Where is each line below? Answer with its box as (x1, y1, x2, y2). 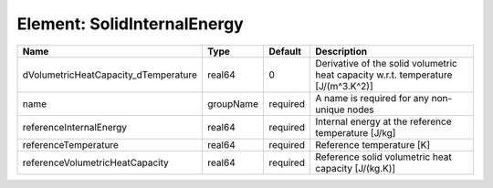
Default (268, 45, 301, 57)
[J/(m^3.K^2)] (315, 79, 373, 92)
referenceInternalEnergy (22, 120, 128, 133)
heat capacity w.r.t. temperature (315, 68, 453, 81)
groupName (206, 97, 259, 110)
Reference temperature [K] (315, 138, 431, 151)
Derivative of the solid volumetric (315, 57, 458, 69)
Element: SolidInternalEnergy (16, 14, 244, 34)
